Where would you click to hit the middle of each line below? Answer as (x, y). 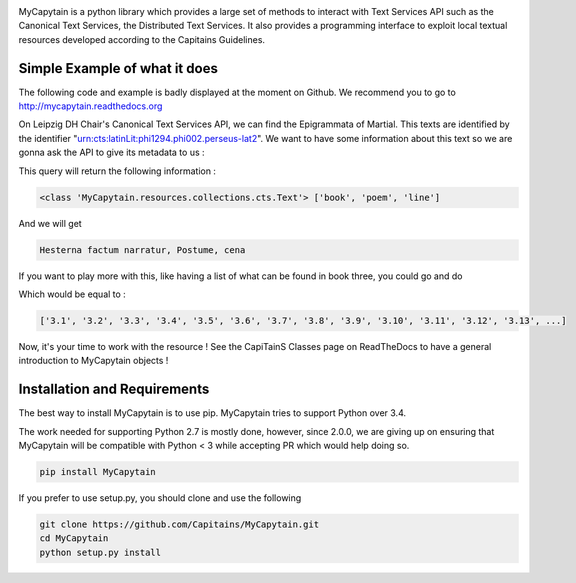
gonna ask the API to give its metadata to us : (111, 152)
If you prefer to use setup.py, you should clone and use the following (160, 497)
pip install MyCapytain (98, 471)
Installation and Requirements (114, 389)
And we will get (50, 223)
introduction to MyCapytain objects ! (93, 361)
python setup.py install (100, 552)
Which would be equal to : (72, 294)
